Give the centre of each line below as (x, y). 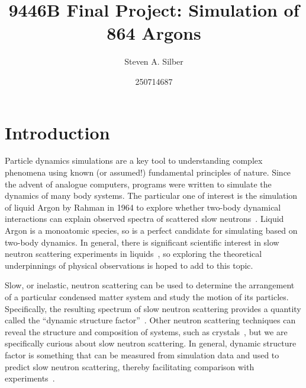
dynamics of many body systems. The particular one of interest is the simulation (151, 195)
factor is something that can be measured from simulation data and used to (142, 354)
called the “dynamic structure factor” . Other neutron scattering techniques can (150, 320)
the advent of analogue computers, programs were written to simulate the (138, 184)
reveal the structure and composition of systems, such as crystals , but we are (146, 331)
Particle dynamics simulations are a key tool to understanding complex (134, 160)
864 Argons (154, 33)
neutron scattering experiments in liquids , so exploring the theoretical (133, 254)
